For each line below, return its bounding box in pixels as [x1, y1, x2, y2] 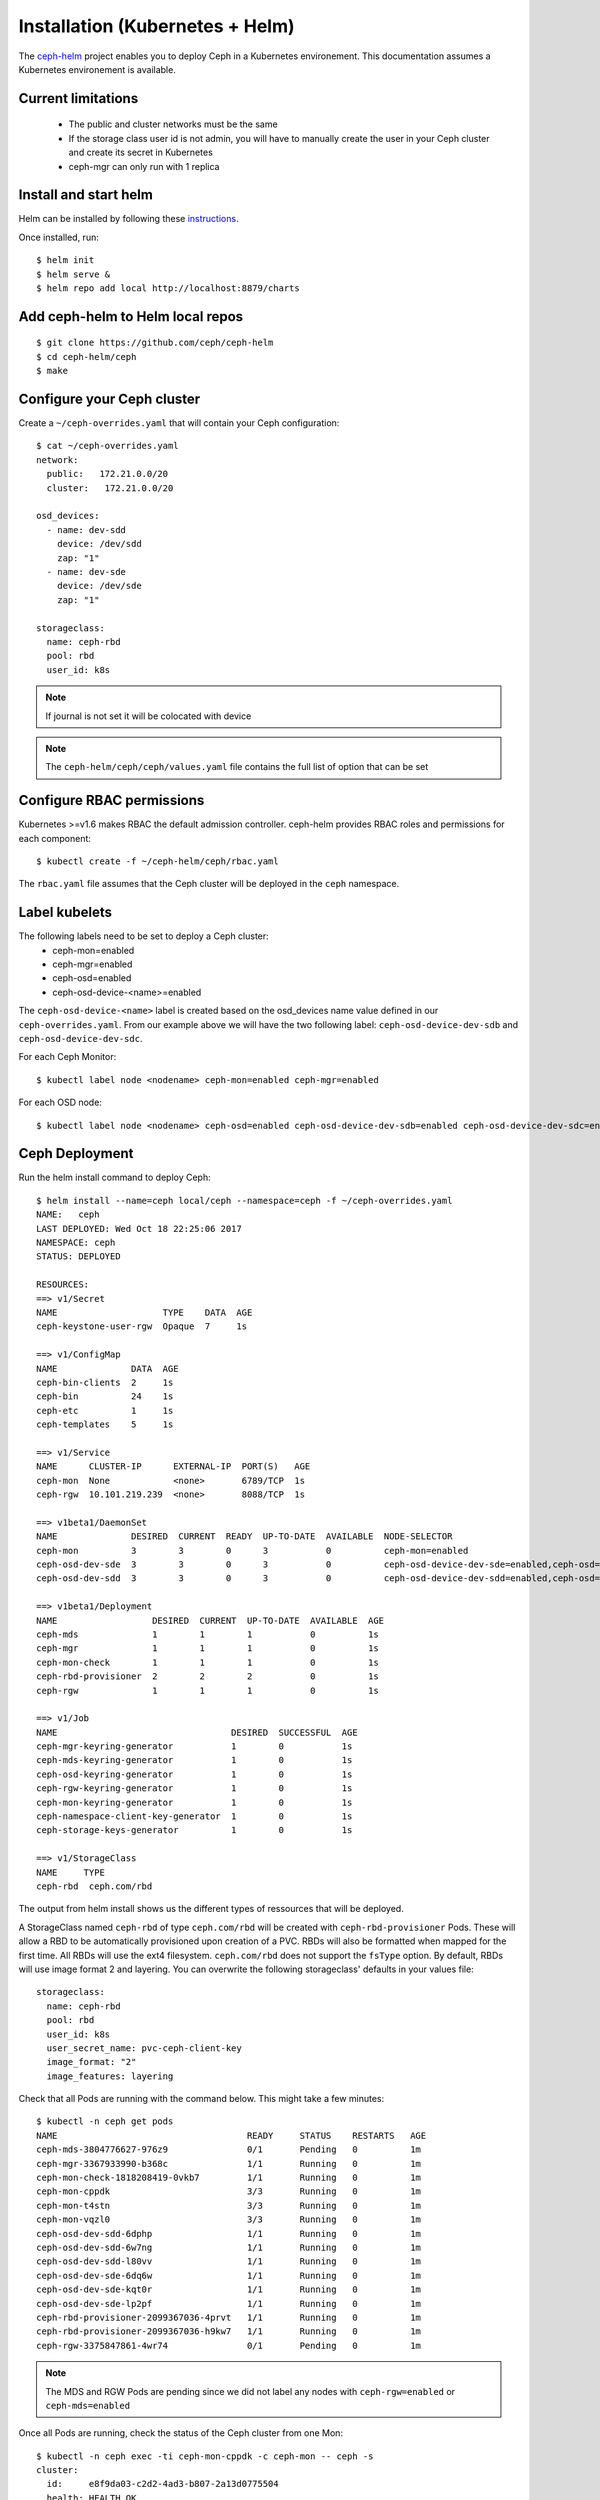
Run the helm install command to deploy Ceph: [18, 1171, 212, 1184]
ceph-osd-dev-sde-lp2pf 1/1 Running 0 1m [36, 2298, 422, 2309]
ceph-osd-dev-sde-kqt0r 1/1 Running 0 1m [36, 2284, 422, 2295]
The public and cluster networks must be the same [68, 118, 279, 130]
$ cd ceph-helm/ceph [36, 351, 137, 362]
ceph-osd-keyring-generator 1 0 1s [36, 1768, 353, 1780]
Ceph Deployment [18, 1145, 134, 1162]
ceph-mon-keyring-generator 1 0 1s [36, 1796, 353, 1808]
